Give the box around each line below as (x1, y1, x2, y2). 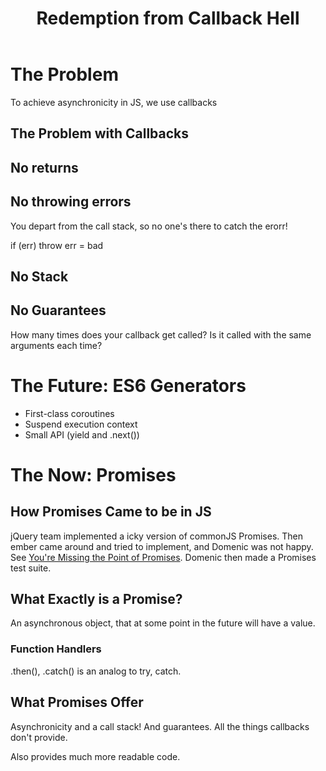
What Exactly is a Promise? (10, 591, 183, 608)
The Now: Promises (10, 463, 177, 486)
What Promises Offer (10, 694, 144, 711)
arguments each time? (10, 339, 103, 351)
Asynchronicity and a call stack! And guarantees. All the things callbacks (10, 720, 310, 732)
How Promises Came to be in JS (10, 503, 212, 521)
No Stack (10, 268, 69, 285)
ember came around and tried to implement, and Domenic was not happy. (10, 540, 314, 552)
